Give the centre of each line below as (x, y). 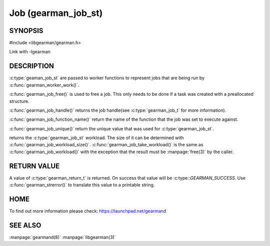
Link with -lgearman (30, 52)
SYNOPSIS (26, 31)
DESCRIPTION (32, 66)
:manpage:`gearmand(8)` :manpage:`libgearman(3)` (62, 237)
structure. (19, 101)
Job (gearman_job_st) (56, 13)
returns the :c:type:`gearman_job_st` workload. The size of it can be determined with (97, 138)
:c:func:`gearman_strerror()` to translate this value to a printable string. (82, 185)
